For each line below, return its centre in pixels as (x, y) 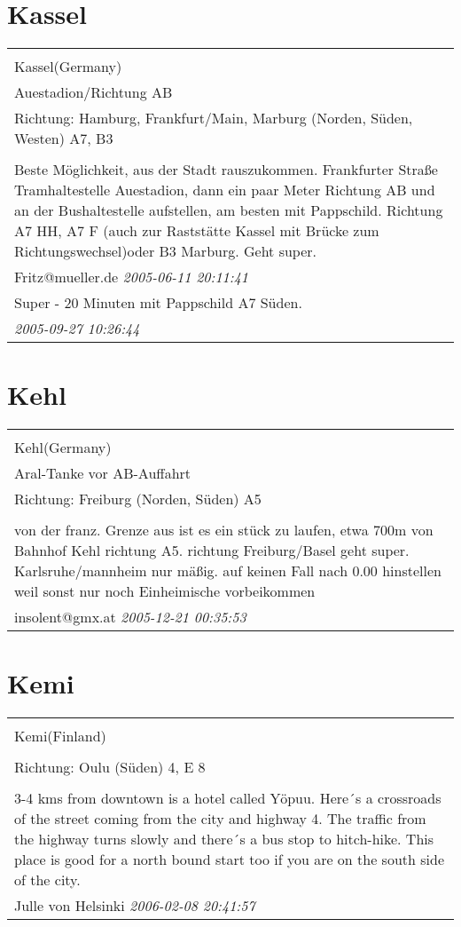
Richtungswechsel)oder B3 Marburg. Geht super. (166, 251)
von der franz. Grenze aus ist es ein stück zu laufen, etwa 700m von (224, 530)
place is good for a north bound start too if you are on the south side (230, 860)
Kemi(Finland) (60, 736)
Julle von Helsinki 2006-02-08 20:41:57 (135, 906)
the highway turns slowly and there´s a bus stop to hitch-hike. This (224, 839)
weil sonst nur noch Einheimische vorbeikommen (165, 591)
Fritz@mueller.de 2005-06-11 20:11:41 (132, 277)
